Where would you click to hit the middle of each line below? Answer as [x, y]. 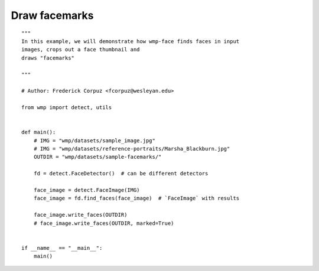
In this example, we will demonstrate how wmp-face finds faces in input [131, 41]
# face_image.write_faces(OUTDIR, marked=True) [104, 223]
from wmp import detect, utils [67, 107]
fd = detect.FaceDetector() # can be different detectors [121, 174]
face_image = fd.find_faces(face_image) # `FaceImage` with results [136, 198]
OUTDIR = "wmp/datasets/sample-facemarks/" [97, 157]
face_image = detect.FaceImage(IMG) [87, 190]
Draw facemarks [52, 15]
